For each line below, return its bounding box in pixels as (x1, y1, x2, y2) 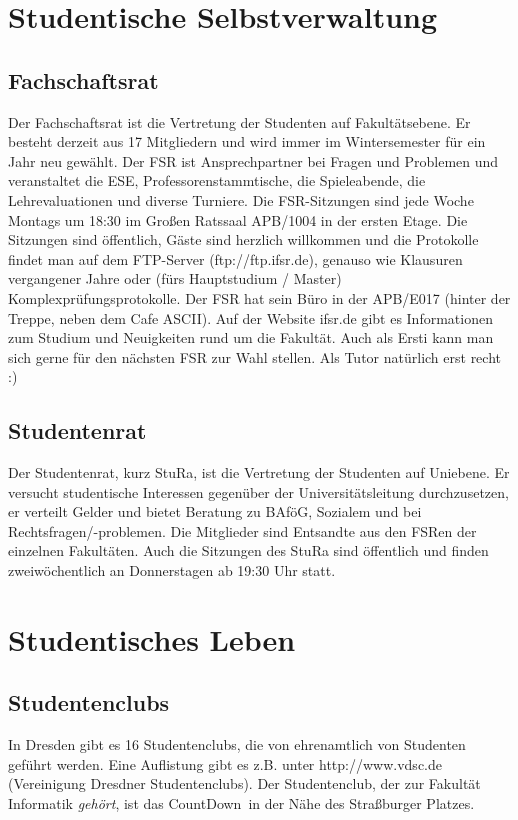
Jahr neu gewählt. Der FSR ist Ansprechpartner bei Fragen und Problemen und (8, 150, 499, 171)
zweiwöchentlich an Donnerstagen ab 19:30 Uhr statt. (8, 560, 336, 581)
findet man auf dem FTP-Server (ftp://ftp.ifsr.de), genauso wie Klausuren (8, 248, 463, 269)
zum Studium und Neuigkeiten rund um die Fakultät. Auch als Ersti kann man (8, 327, 494, 348)
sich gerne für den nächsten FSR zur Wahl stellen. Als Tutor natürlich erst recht (8, 346, 501, 367)
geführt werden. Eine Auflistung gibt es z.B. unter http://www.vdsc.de (8, 753, 442, 774)
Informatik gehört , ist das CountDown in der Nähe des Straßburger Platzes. (8, 793, 475, 814)
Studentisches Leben (8, 618, 296, 659)
